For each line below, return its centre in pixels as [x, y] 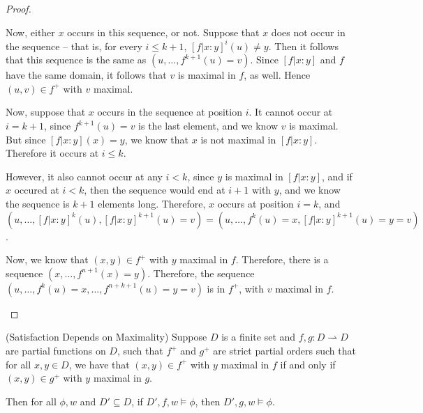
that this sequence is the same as [76, 60]
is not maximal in [238, 139]
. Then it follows [304, 46]
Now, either [30, 32]
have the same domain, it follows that [86, 75]
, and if [337, 176]
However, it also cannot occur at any [84, 176]
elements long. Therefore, [152, 204]
